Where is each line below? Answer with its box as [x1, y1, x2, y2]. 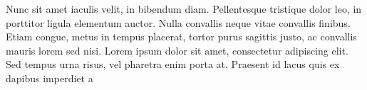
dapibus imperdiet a [6, 70, 93, 85]
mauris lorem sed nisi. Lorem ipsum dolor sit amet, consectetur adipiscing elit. [6, 43, 348, 57]
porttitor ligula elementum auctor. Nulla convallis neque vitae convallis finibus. [6, 15, 351, 30]
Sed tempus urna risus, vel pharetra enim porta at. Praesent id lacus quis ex [6, 57, 340, 72]
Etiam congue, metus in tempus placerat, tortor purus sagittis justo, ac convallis [6, 29, 357, 44]
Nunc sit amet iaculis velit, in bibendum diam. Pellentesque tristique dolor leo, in [6, 1, 362, 16]
